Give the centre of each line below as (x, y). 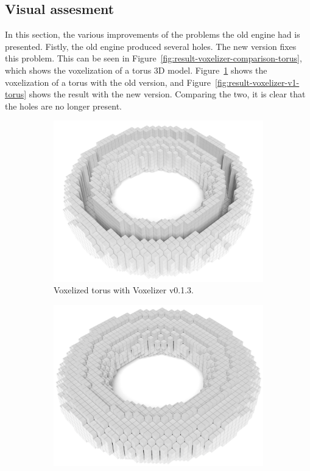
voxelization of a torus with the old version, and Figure (108, 82)
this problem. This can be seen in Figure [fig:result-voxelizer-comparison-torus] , (153, 58)
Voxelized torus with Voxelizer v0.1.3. (124, 290)
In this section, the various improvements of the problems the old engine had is (153, 34)
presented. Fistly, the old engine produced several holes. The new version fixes (151, 46)
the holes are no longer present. (63, 106)
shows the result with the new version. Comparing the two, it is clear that (167, 94)
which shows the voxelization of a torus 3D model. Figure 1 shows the (136, 70)
